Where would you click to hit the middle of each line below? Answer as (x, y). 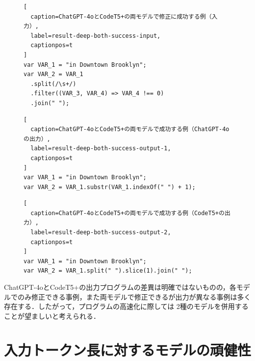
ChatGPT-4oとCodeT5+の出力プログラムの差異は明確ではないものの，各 (120, 287)
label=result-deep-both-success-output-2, (101, 233)
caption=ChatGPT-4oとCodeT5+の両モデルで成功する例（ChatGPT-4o (130, 129)
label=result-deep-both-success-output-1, (101, 149)
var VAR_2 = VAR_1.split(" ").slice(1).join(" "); (108, 271)
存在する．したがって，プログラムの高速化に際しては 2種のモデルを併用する (126, 306)
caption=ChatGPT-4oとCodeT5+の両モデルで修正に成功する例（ (121, 16)
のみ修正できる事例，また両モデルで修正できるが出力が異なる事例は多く (134, 296)
